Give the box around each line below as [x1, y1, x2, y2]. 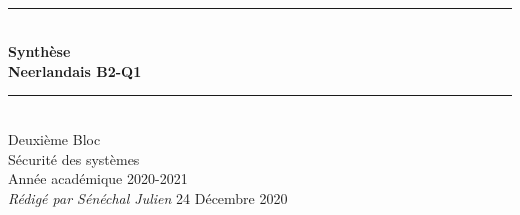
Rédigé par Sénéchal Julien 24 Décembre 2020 [8, 187, 288, 208]
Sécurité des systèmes [8, 148, 140, 169]
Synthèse [8, 41, 71, 62]
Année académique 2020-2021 [8, 168, 188, 189]
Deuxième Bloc [8, 128, 101, 149]
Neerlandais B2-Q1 [8, 60, 142, 81]
